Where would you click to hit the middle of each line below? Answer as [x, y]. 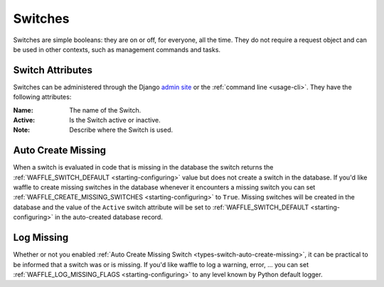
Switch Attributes [53, 70]
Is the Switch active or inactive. [115, 120]
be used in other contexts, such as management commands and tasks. [117, 49]
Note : [22, 130]
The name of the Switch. [105, 110]
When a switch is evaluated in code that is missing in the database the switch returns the [143, 167]
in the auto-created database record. [108, 217]
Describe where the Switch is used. [121, 130]
